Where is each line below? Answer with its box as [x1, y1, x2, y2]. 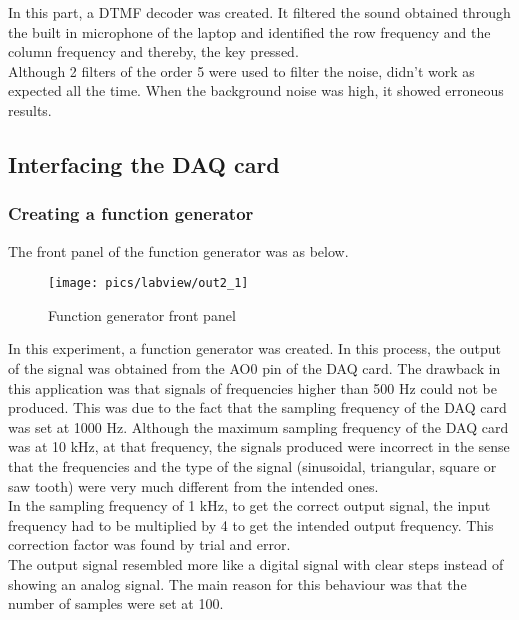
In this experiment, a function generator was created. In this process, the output [8, 338, 501, 359]
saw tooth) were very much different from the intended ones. [8, 475, 379, 496]
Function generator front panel [48, 304, 236, 325]
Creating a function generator [8, 201, 254, 226]
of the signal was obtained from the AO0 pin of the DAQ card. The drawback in [8, 358, 501, 378]
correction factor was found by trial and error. [8, 534, 291, 555]
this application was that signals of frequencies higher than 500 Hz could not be [8, 377, 497, 398]
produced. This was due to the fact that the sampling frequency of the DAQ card [8, 397, 507, 418]
